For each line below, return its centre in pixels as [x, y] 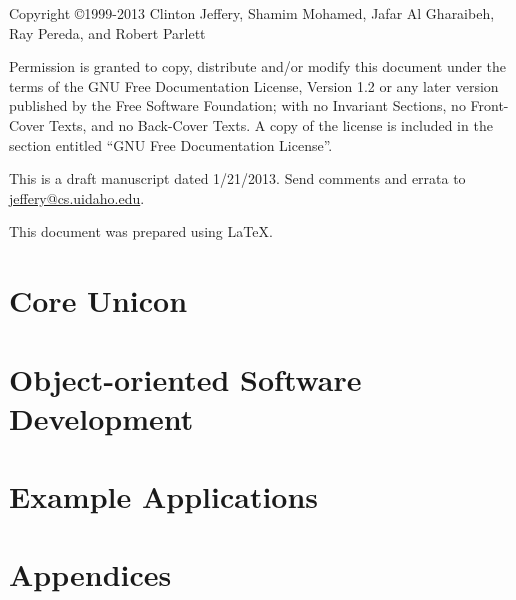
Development [101, 417]
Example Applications [164, 496]
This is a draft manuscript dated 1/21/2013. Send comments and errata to [237, 178]
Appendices [90, 574]
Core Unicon [98, 300]
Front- [489, 105]
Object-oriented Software [185, 378]
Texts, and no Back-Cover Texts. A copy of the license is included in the [271, 124]
